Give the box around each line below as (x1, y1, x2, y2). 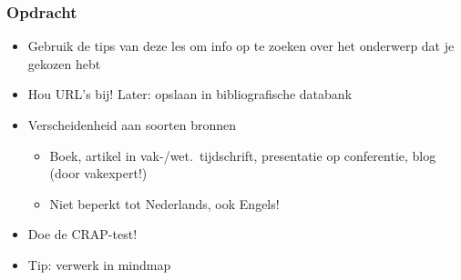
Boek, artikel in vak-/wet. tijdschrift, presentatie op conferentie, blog (49, 145, 436, 165)
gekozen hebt (27, 54, 101, 73)
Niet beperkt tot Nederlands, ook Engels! (49, 194, 280, 213)
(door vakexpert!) (49, 164, 148, 183)
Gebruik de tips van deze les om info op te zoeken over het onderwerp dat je (27, 36, 455, 55)
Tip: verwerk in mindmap (27, 255, 171, 274)
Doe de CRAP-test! (27, 225, 138, 244)
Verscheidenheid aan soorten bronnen (27, 115, 236, 134)
